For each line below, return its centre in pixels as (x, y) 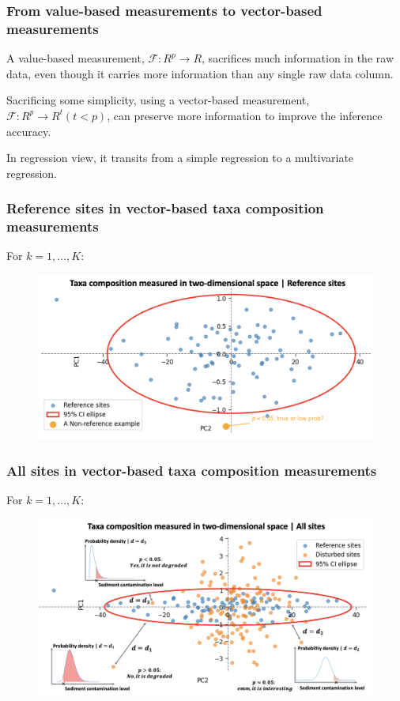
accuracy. (29, 131)
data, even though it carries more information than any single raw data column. (200, 73)
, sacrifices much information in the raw (298, 58)
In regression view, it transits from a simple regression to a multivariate (180, 158)
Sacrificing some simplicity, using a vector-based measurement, (158, 100)
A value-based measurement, (75, 58)
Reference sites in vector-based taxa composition (165, 208)
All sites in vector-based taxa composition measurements (192, 470)
